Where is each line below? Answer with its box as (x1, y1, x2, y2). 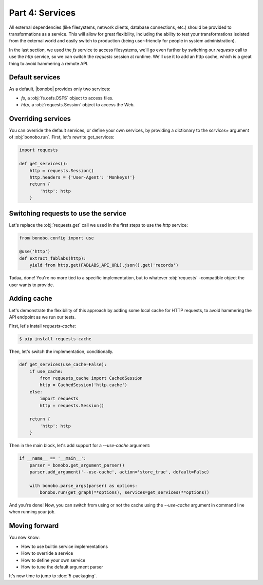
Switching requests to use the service (9, 209, 127, 217)
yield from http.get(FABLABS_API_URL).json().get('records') (29, 262, 179, 268)
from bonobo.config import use (19, 235, 94, 241)
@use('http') (19, 249, 51, 254)
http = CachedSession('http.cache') (39, 382, 128, 388)
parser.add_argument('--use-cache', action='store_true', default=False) (29, 469, 209, 475)
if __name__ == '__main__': (19, 456, 86, 461)
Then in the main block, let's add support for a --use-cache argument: (9, 443, 150, 448)
